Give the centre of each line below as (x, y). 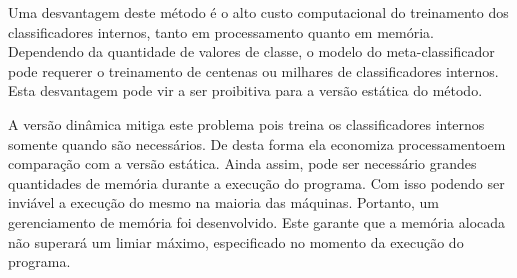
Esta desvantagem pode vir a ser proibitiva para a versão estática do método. (245, 90)
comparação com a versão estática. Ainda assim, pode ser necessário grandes (242, 163)
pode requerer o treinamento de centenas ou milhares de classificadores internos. (253, 70)
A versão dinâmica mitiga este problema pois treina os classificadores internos (246, 123)
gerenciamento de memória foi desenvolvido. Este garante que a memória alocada (257, 221)
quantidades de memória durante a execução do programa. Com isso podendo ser (256, 182)
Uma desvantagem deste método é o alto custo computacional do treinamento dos (258, 12)
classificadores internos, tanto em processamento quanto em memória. (221, 31)
